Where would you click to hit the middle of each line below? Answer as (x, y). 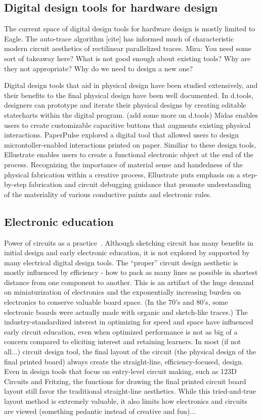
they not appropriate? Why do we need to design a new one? (99, 68)
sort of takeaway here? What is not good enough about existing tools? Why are (127, 58)
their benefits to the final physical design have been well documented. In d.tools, (129, 95)
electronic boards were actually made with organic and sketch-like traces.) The (126, 312)
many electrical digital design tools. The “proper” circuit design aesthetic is (121, 262)
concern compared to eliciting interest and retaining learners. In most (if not (123, 341)
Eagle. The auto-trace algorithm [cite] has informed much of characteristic (119, 38)
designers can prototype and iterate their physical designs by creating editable (125, 105)
